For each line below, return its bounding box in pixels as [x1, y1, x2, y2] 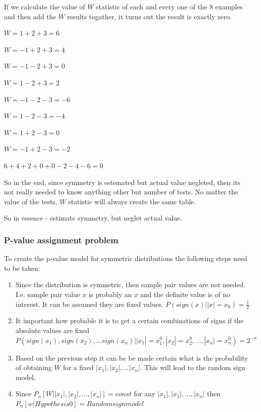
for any [133, 388, 156, 399]
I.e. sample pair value [15, 289, 80, 299]
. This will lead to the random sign [140, 362, 245, 373]
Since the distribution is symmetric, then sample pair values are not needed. [15, 279, 246, 290]
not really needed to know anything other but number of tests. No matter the [4, 187, 238, 197]
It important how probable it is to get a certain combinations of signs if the [15, 315, 244, 326]
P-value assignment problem [4, 233, 119, 246]
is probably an [88, 289, 132, 299]
